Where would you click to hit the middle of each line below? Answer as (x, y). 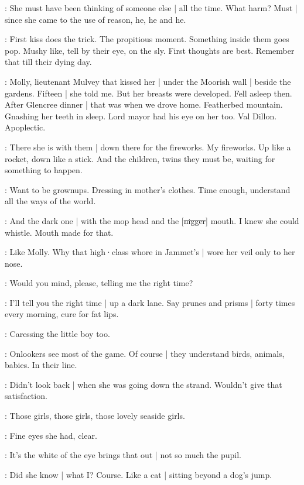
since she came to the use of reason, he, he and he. (95, 19)
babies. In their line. (41, 365)
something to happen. (44, 170)
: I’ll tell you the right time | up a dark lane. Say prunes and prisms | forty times (150, 302)
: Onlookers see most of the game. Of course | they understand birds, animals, (145, 353)
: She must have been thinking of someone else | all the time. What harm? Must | (151, 8)
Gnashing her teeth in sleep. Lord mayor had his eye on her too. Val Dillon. (141, 116)
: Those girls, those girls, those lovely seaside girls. (95, 416)
